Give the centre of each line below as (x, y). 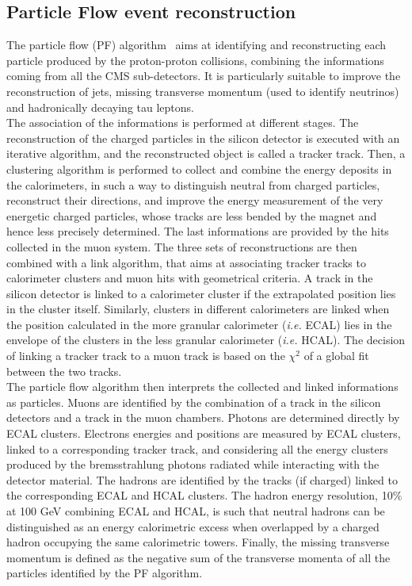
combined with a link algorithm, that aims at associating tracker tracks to (186, 262)
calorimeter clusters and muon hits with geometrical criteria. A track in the (190, 278)
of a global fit (336, 356)
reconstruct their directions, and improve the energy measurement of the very (195, 200)
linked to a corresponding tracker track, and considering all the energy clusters (197, 448)
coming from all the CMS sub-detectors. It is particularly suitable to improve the (204, 76)
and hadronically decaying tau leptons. (100, 107)
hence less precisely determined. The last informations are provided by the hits (198, 231)
